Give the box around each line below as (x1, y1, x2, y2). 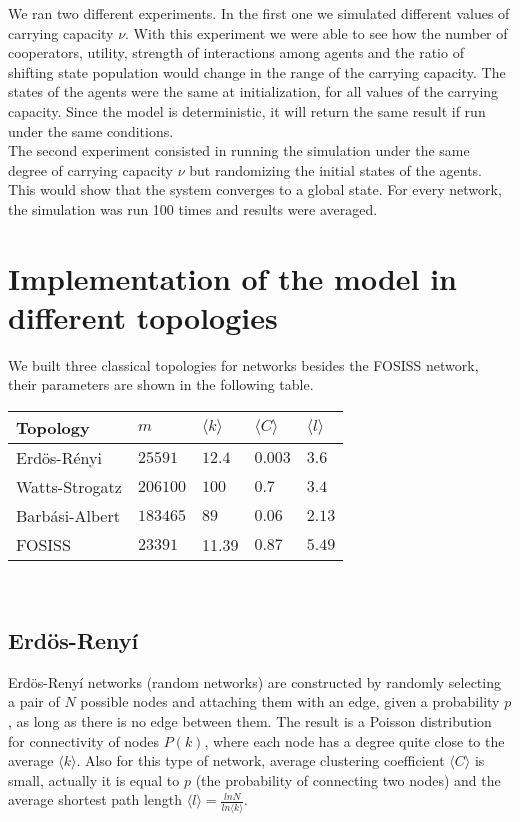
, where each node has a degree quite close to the (204, 730, 505, 751)
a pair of (8, 691, 60, 712)
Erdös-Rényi (16, 446, 102, 470)
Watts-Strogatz (16, 475, 122, 499)
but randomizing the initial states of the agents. (189, 159, 482, 180)
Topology (16, 416, 90, 440)
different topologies (8, 296, 278, 337)
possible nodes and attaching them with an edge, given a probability (80, 691, 500, 712)
